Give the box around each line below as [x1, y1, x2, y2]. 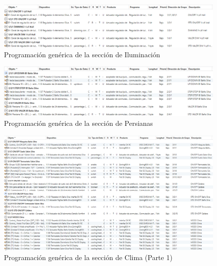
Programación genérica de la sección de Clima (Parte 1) [4, 252, 173, 263]
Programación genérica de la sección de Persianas [4, 118, 153, 128]
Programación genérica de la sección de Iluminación [4, 49, 160, 59]
